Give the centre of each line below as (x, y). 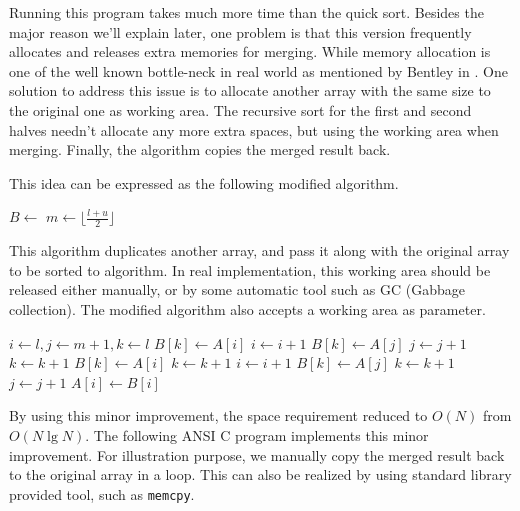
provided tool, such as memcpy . (102, 493)
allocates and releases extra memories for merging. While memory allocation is (250, 51)
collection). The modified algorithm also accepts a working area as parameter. (247, 308)
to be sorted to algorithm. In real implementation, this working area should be (250, 269)
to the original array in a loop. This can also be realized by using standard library (260, 474)
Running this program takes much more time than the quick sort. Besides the (246, 12)
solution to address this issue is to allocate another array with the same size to (250, 90)
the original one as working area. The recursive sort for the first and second (240, 109)
